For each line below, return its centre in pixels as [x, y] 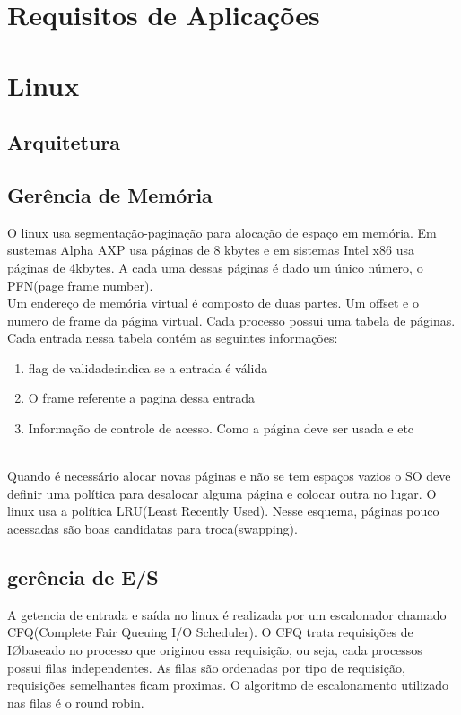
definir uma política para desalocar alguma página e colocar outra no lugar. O [222, 493]
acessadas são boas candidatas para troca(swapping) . [152, 529]
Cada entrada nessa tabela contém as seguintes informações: [173, 338]
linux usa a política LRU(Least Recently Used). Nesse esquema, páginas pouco [223, 511]
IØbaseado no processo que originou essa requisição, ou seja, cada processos [215, 650]
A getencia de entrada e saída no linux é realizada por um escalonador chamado [227, 614]
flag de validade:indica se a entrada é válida [148, 367]
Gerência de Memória [110, 194]
